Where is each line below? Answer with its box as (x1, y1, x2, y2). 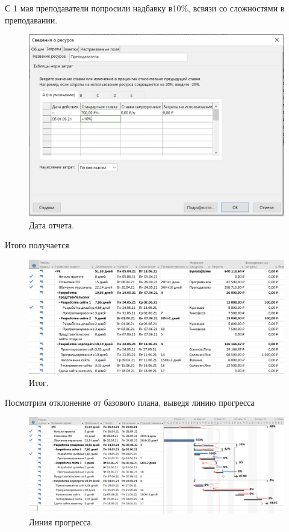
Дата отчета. (29, 218, 75, 231)
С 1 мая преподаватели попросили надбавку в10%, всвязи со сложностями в (5, 2, 285, 14)
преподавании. (5, 13, 58, 26)
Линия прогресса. (29, 515, 93, 528)
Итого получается (5, 239, 69, 251)
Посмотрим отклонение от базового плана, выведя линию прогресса (5, 396, 255, 409)
